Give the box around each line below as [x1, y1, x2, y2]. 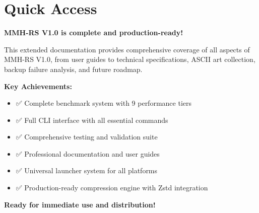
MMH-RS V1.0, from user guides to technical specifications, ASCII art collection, [4, 54, 255, 64]
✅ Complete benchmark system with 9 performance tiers [16, 98, 191, 108]
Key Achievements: [4, 81, 72, 91]
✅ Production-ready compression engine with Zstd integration [16, 182, 208, 193]
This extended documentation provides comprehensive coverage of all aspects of [4, 44, 250, 54]
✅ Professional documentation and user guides [16, 148, 160, 159]
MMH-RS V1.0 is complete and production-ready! [4, 27, 183, 38]
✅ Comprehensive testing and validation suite [16, 131, 158, 142]
